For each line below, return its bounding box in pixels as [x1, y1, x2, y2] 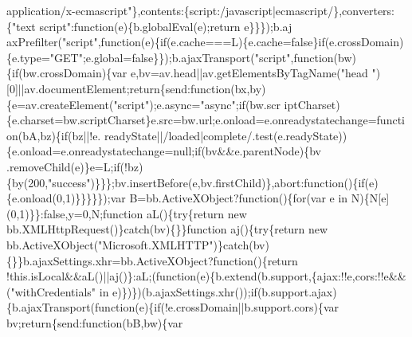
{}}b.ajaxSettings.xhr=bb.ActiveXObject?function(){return [6, 252, 298, 268]
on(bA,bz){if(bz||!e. [6, 127, 101, 143]
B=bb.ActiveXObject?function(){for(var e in [129, 190, 348, 206]
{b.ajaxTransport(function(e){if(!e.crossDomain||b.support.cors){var [6, 299, 339, 315]
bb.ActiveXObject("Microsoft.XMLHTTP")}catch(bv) [6, 236, 269, 253]
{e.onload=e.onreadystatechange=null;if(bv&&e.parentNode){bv [6, 143, 321, 159]
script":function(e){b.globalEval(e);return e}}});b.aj [39, 18, 292, 34]
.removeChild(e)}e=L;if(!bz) [6, 158, 143, 174]
